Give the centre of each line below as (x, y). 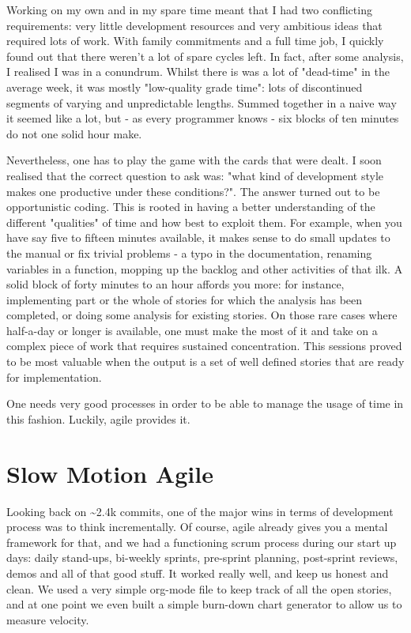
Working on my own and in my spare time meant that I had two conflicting (189, 9)
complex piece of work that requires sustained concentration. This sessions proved (204, 346)
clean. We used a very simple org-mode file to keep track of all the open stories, (199, 588)
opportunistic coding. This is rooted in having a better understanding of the (191, 207)
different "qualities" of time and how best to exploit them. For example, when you (204, 222)
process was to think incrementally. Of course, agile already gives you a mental (197, 527)
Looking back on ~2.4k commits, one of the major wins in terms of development (200, 511)
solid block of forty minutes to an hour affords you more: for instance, (175, 284)
